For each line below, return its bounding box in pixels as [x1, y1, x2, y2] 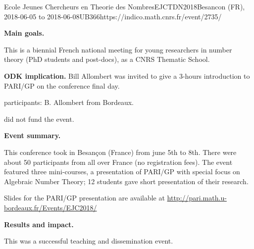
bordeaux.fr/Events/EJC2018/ [4, 202, 97, 212]
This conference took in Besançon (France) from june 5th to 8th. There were [4, 147, 237, 157]
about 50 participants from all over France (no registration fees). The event [4, 156, 233, 167]
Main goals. [4, 28, 45, 38]
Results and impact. [4, 219, 74, 229]
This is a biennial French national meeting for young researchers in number [4, 44, 232, 54]
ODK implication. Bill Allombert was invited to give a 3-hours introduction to [4, 70, 250, 81]
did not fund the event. [4, 113, 74, 124]
